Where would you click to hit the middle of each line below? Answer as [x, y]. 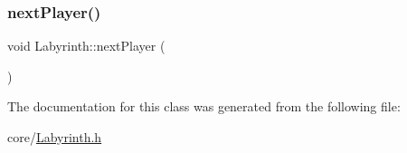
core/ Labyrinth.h [55, 137]
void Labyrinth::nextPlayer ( [86, 46]
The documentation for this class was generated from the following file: [204, 106]
